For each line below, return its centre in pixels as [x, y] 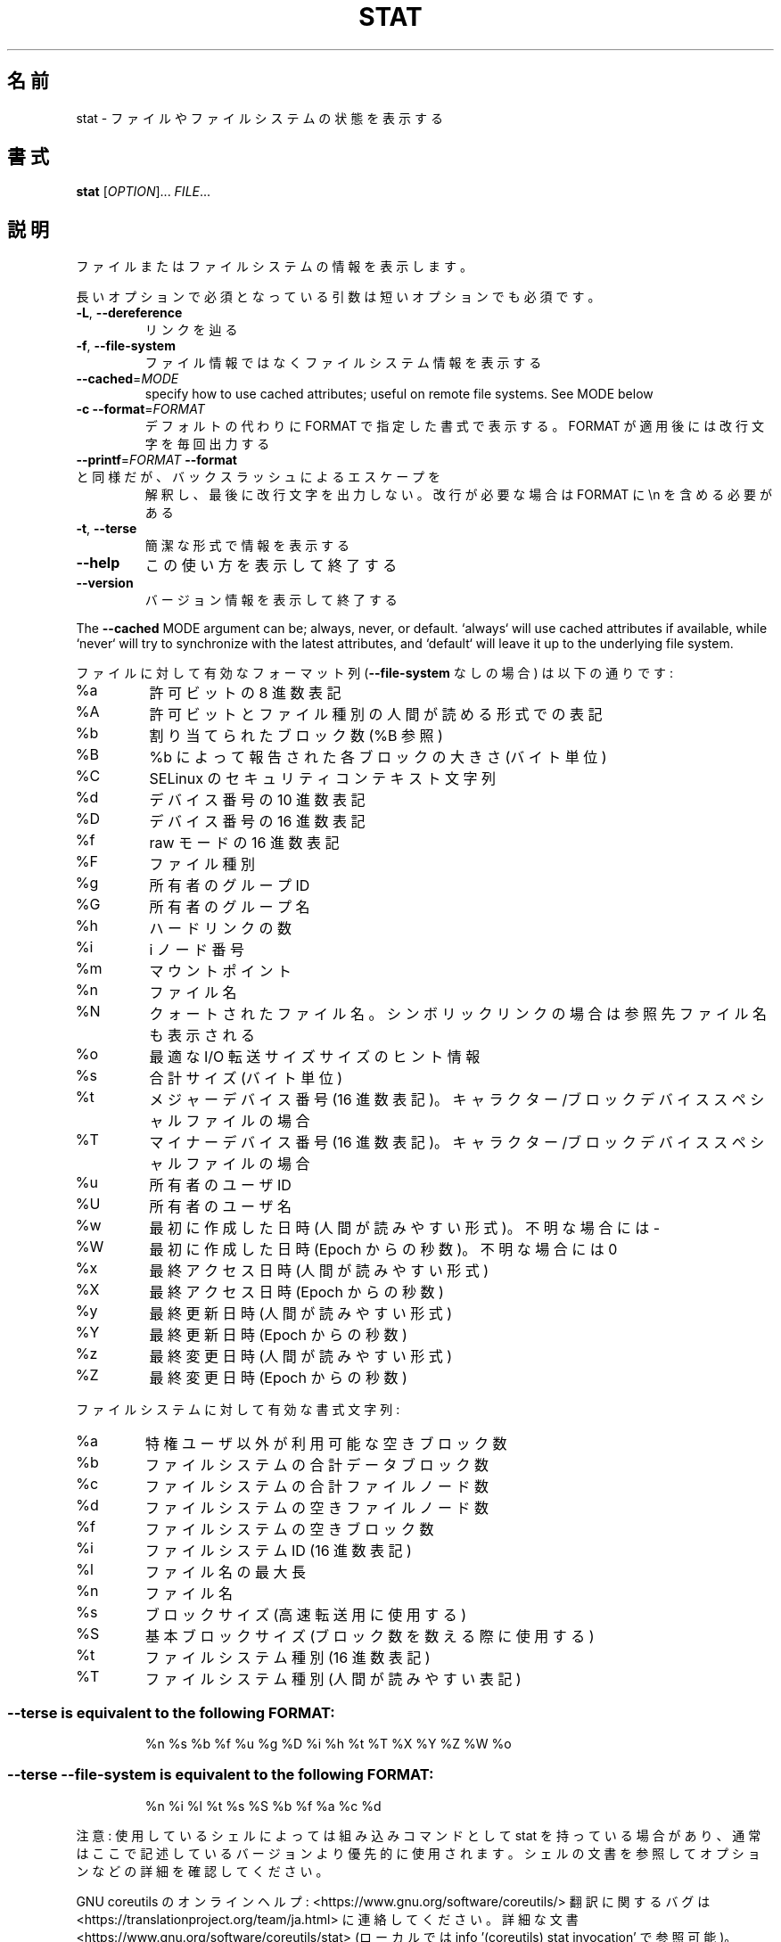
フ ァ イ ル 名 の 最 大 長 [225, 1572]
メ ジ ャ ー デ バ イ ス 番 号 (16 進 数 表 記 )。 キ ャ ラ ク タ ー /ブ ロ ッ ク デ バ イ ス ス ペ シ [457, 1100]
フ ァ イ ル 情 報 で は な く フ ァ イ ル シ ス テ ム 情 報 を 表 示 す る [343, 363]
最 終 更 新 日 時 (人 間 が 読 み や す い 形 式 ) [301, 1314]
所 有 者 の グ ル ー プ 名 [230, 907]
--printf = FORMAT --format [156, 460]
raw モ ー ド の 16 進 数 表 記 [244, 843]
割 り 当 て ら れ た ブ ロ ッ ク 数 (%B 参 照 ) [296, 736]
